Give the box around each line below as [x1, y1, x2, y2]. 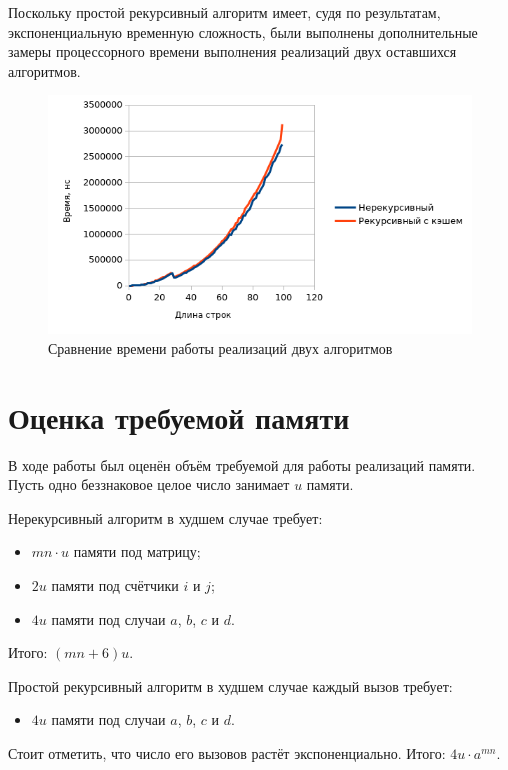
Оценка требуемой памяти [8, 396, 350, 437]
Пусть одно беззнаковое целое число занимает [8, 474, 290, 495]
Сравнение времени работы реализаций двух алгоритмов [48, 337, 393, 358]
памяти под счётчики [51, 575, 179, 596]
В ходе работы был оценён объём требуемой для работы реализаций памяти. [8, 454, 476, 475]
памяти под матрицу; [73, 541, 201, 562]
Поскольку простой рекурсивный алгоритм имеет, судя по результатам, [8, 2, 441, 22]
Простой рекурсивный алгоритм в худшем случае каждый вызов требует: [8, 675, 453, 696]
